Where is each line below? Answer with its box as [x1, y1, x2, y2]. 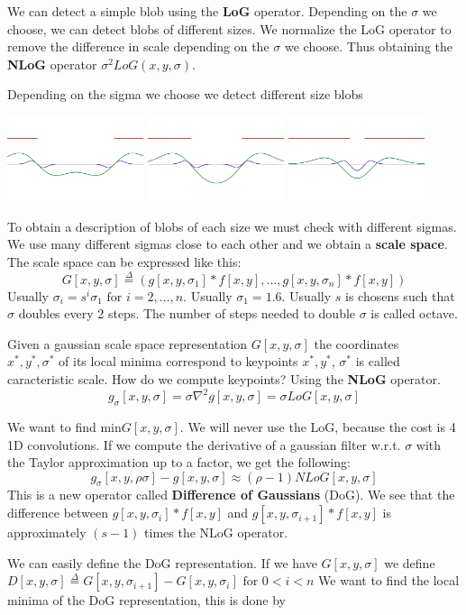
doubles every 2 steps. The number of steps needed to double [18, 304, 356, 323]
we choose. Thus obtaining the [284, 37, 452, 56]
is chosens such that [344, 286, 455, 305]
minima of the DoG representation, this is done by [7, 591, 286, 610]
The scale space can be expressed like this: [7, 252, 242, 271]
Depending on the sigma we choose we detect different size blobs [7, 85, 363, 104]
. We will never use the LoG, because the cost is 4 [179, 417, 456, 436]
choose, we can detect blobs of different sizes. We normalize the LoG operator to [7, 19, 452, 38]
